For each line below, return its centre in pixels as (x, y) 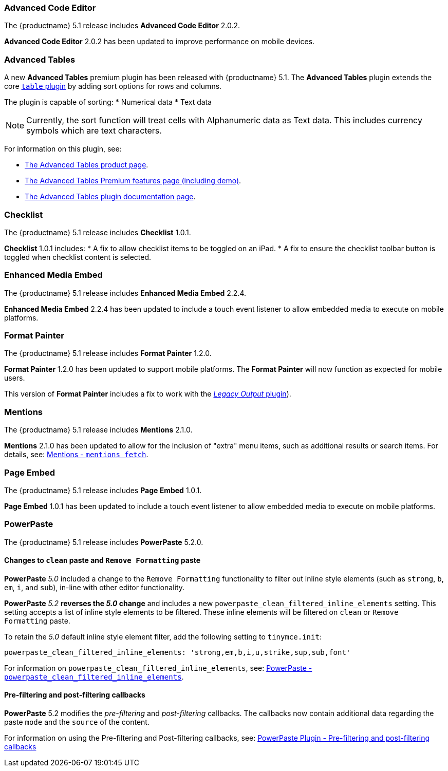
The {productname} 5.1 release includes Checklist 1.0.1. (98, 232)
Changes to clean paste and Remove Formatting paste (102, 560)
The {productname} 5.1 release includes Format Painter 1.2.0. (108, 353)
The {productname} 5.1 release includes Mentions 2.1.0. (98, 430)
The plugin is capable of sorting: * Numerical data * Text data (108, 102)
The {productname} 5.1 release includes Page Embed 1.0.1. (103, 490)
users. (15, 378)
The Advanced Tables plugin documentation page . (110, 197)
